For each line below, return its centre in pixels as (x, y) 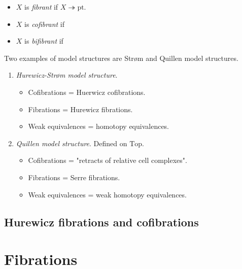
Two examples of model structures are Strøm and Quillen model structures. (121, 58)
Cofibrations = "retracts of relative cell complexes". (108, 160)
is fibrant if (41, 7)
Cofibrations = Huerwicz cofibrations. (87, 92)
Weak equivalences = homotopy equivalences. (99, 126)
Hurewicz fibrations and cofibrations (101, 222)
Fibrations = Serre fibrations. (74, 177)
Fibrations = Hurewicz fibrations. (80, 109)
